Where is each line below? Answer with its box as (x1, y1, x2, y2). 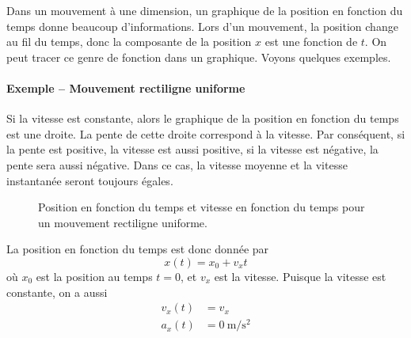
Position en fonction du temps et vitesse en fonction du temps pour (38, 199, 365, 215)
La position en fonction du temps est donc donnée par (6, 241, 269, 257)
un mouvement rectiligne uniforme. (38, 214, 207, 230)
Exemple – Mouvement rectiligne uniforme (6, 79, 245, 96)
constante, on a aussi (6, 283, 108, 300)
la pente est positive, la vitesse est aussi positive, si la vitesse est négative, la (6, 141, 379, 158)
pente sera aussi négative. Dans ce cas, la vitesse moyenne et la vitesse (6, 156, 348, 173)
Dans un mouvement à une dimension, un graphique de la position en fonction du (6, 2, 403, 18)
